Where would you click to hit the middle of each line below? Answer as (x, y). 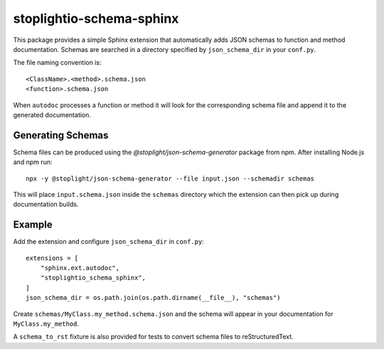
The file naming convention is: (57, 63)
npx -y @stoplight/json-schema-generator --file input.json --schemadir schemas (170, 178)
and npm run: (33, 162)
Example (33, 225)
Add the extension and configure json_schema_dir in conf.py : (108, 242)
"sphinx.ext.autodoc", (80, 268)
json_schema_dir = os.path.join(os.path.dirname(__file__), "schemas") (153, 298)
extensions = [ (52, 258)
